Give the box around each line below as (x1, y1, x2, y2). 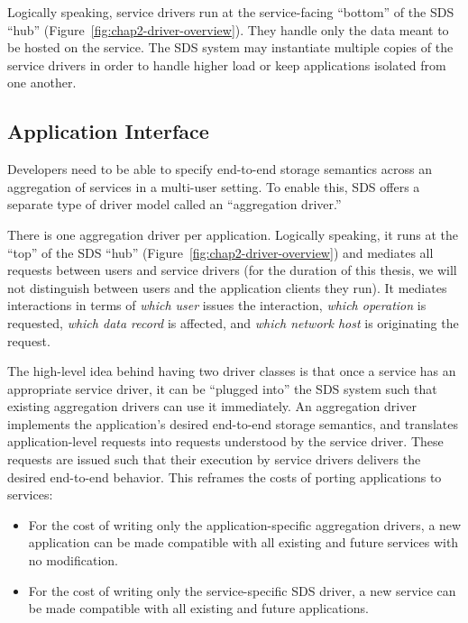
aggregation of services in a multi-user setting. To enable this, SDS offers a (7, 177, 420, 196)
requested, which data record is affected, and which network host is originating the (7, 313, 459, 332)
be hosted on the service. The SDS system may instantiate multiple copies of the (7, 38, 454, 57)
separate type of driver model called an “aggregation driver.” (7, 195, 342, 214)
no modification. (28, 551, 118, 570)
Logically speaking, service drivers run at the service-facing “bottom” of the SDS (7, 3, 454, 21)
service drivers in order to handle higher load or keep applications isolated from (7, 55, 446, 74)
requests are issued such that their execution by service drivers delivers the (7, 450, 421, 469)
